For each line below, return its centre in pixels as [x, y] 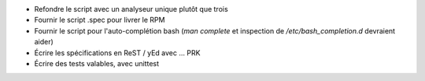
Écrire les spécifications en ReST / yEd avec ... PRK [117, 53]
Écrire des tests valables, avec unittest [97, 63]
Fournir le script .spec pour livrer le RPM [100, 20]
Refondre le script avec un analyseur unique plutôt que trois [131, 9]
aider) [44, 42]
